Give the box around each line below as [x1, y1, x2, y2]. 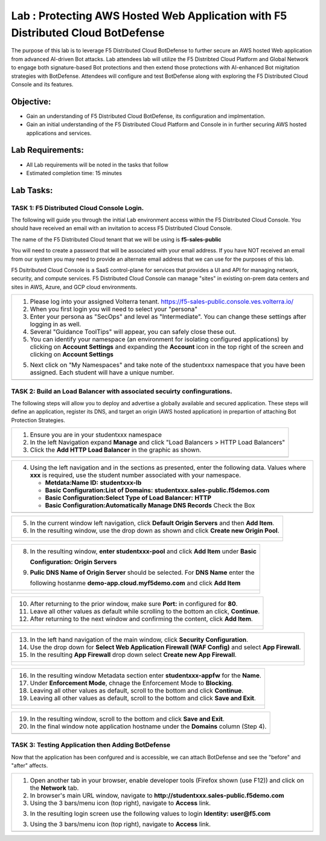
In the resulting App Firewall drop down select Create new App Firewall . [30, 651, 237, 659]
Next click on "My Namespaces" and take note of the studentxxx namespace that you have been [30, 361, 305, 369]
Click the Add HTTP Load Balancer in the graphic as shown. [30, 446, 202, 454]
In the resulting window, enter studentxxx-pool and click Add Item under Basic [30, 547, 257, 555]
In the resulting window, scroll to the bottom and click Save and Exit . [30, 715, 225, 723]
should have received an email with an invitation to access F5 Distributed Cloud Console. [11, 225, 232, 232]
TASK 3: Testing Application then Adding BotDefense [11, 741, 171, 749]
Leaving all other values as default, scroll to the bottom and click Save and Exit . [30, 694, 256, 703]
